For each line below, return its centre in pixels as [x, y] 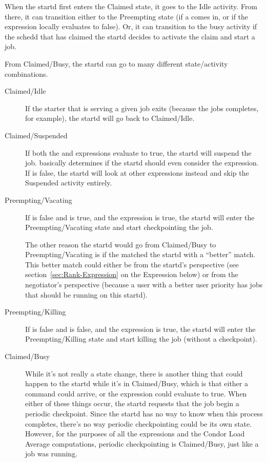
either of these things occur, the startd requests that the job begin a [132, 403]
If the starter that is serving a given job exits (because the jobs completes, [142, 108]
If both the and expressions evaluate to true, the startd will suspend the [138, 152]
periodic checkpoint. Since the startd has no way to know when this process [144, 413]
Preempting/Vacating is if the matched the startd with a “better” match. [140, 254]
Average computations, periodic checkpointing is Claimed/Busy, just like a [142, 443]
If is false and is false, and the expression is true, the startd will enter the [140, 329]
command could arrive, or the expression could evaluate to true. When [136, 393]
